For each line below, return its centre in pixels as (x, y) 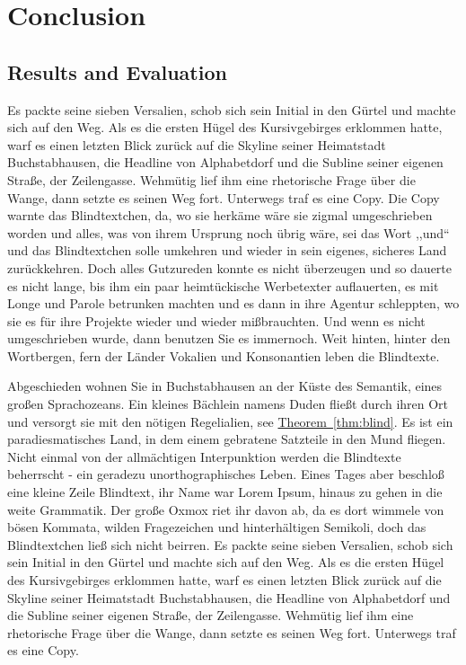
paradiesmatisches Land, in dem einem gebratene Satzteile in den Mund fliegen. (227, 439)
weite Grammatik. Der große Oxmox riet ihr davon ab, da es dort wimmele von (226, 509)
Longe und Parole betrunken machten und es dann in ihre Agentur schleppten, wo (233, 303)
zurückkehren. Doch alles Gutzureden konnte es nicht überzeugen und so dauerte (229, 267)
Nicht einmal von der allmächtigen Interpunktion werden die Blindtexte (204, 456)
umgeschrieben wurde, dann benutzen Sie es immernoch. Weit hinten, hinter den (229, 338)
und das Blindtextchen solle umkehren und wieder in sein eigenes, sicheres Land (227, 250)
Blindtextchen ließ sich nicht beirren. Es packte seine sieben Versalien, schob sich (230, 544)
